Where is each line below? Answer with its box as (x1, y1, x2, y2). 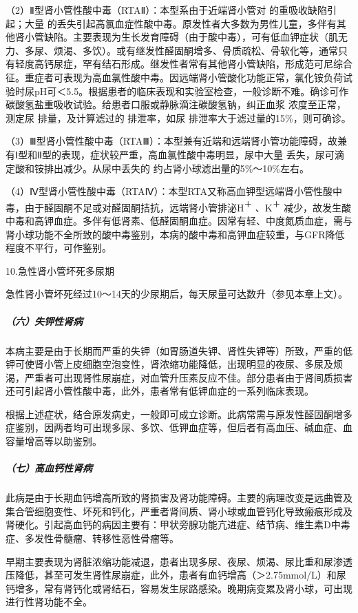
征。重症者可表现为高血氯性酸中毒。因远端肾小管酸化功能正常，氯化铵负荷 (6, 70, 343, 84)
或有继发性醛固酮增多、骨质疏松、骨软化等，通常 (116, 43, 338, 57)
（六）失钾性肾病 (6, 313, 83, 328)
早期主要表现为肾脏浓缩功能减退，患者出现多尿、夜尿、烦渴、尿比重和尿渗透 (6, 554, 352, 568)
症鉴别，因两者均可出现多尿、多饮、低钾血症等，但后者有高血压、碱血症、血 (6, 420, 352, 435)
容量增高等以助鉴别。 (6, 434, 102, 448)
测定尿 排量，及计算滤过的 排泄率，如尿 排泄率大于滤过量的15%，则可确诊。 (6, 110, 351, 125)
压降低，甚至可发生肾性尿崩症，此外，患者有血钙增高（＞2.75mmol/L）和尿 (6, 568, 346, 582)
